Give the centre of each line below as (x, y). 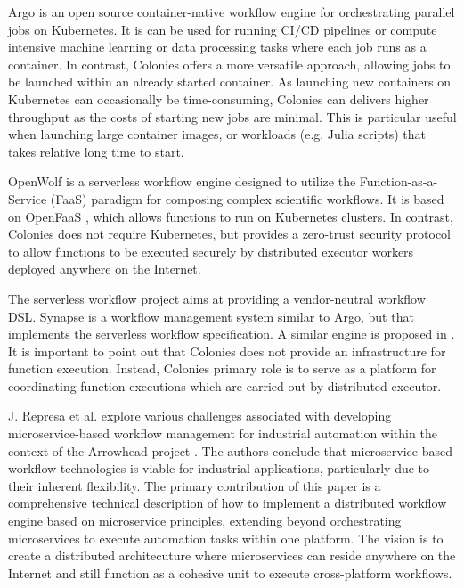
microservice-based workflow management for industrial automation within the (223, 433)
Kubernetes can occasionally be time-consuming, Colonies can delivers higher (219, 98)
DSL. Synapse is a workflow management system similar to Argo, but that (211, 316)
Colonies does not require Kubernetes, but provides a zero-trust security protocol (229, 234)
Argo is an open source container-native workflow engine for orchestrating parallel (232, 12)
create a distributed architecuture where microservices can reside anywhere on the (232, 555)
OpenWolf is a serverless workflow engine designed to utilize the (182, 181)
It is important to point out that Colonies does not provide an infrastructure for (227, 351)
